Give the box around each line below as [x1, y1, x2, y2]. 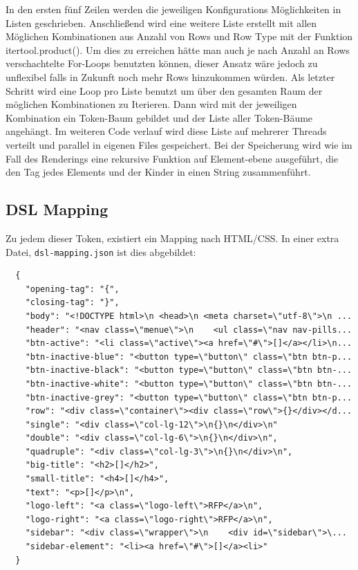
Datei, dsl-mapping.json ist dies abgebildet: [6, 244, 196, 259]
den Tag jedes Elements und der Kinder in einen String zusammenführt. [6, 165, 311, 179]
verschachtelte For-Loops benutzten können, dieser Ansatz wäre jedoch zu [6, 56, 318, 71]
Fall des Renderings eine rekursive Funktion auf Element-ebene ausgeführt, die [6, 151, 339, 165]
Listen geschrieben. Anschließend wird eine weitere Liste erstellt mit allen [6, 15, 317, 30]
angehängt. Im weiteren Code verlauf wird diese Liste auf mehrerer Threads [6, 124, 327, 138]
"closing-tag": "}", [25, 297, 120, 308]
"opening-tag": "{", [25, 284, 120, 294]
